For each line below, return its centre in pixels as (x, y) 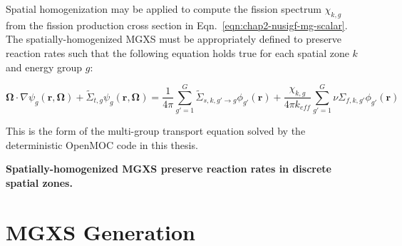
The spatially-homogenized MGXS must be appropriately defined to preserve (174, 39)
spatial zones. (39, 183)
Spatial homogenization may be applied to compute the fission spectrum (164, 9)
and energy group (44, 67)
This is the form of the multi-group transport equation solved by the (156, 131)
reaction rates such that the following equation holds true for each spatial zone (177, 52)
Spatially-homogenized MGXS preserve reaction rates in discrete (169, 169)
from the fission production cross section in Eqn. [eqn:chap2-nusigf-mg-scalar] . (177, 25)
